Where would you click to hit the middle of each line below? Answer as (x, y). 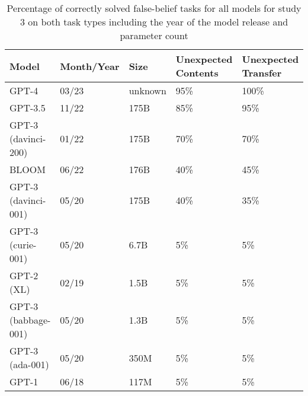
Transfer (262, 73)
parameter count (154, 35)
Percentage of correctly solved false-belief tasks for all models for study (154, 8)
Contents (197, 73)
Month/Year (90, 66)
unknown (147, 90)
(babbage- (30, 320)
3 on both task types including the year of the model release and (154, 22)
